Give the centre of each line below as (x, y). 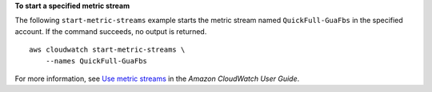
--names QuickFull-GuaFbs (96, 61)
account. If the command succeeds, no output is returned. (111, 31)
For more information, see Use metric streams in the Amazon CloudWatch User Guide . (157, 79)
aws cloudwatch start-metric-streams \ (107, 50)
